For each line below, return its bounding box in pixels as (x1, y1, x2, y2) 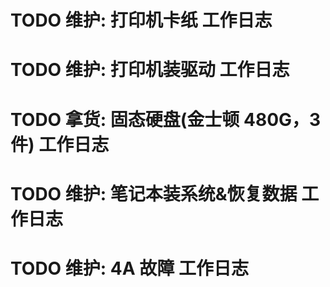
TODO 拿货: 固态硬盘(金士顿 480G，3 (10, 108, 322, 131)
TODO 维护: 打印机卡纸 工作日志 (10, 9, 273, 32)
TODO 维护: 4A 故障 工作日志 (10, 257, 249, 280)
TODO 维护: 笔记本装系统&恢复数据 (10, 182, 298, 205)
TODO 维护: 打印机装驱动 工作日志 (10, 59, 290, 81)
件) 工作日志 (10, 133, 110, 156)
